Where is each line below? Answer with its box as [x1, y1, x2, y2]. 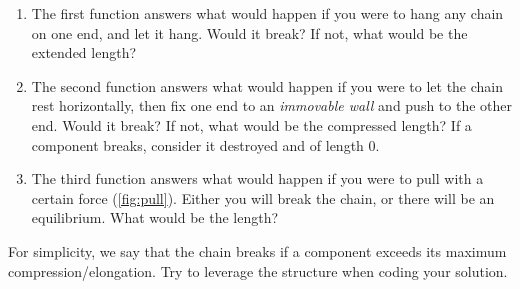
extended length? [31, 42, 137, 63]
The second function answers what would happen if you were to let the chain [31, 75, 504, 96]
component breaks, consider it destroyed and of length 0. [31, 134, 380, 155]
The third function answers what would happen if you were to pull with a [31, 168, 484, 189]
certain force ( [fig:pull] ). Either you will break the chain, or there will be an [31, 187, 495, 208]
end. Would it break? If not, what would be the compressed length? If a [31, 114, 472, 135]
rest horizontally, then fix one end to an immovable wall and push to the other [31, 95, 513, 116]
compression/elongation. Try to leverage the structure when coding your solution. [8, 260, 508, 281]
